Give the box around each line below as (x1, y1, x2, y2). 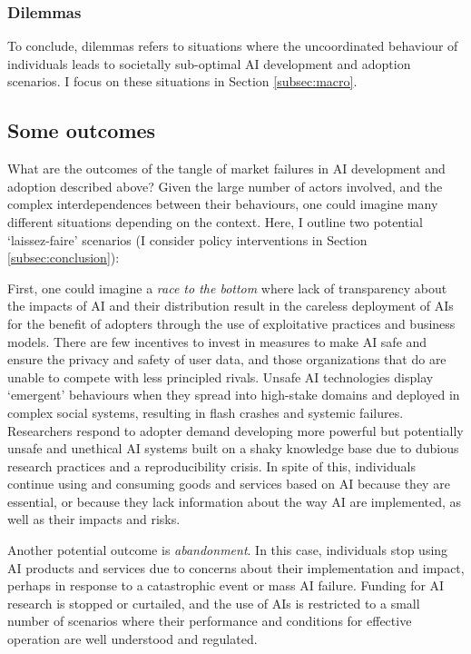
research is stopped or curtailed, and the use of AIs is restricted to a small (7, 593, 420, 612)
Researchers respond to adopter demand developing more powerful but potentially (7, 421, 464, 440)
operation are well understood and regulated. (7, 629, 258, 649)
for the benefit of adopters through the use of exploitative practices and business (7, 313, 456, 332)
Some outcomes (7, 116, 156, 144)
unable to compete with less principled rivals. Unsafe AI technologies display (7, 367, 434, 386)
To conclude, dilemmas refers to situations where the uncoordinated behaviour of (7, 36, 458, 55)
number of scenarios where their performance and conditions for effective (7, 611, 412, 630)
